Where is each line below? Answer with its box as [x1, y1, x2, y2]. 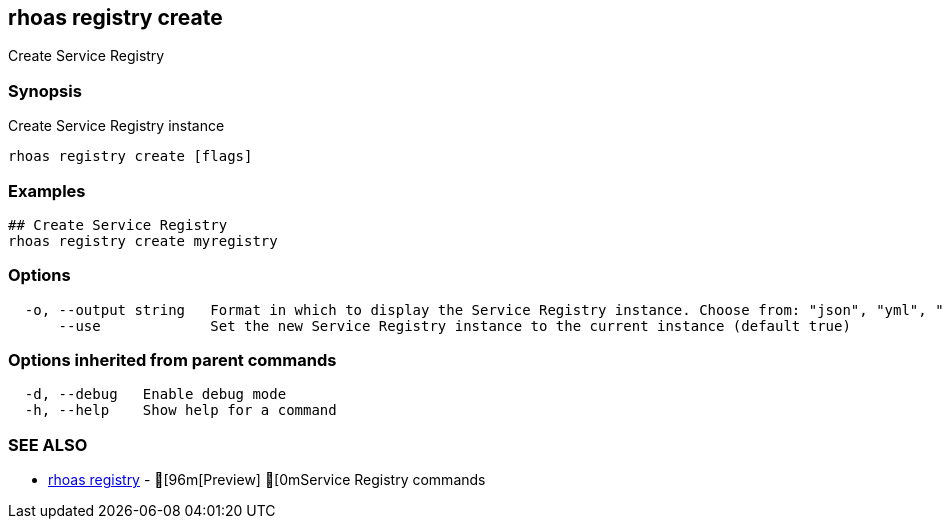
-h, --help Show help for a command [24, 402, 337, 419]
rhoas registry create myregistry [8, 232, 278, 249]
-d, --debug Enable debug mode [24, 386, 287, 403]
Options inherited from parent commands [8, 350, 337, 371]
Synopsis [8, 80, 82, 101]
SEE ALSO [8, 434, 88, 455]
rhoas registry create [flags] [8, 148, 253, 165]
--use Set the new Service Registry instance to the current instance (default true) [58, 317, 851, 334]
